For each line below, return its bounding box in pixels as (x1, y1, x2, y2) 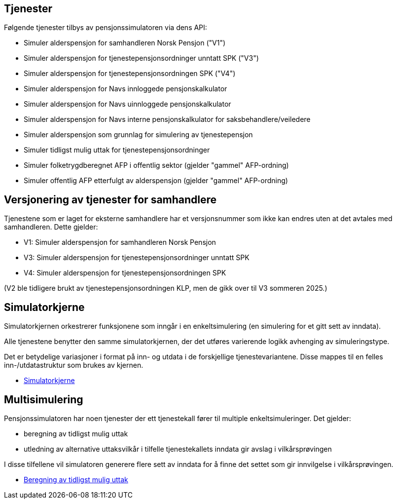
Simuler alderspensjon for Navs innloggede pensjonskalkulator (24, 84, 227, 93)
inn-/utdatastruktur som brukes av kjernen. (4, 361, 144, 370)
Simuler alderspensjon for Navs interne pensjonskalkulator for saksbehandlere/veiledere (24, 115, 311, 124)
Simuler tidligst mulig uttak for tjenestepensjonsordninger (24, 146, 210, 155)
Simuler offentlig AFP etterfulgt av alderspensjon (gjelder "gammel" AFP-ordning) (24, 176, 288, 185)
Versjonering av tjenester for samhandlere (4, 193, 217, 206)
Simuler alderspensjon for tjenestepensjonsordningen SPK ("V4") (24, 69, 236, 78)
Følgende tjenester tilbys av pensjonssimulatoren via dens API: (4, 23, 207, 32)
